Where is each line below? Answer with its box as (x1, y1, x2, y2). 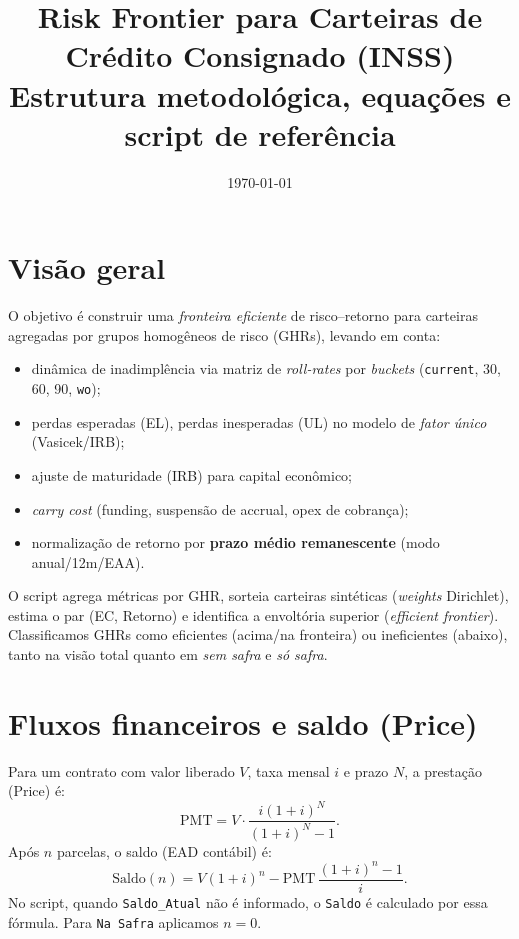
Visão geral (8, 247, 166, 288)
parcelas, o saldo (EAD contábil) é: (56, 840, 272, 861)
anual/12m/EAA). (31, 551, 145, 572)
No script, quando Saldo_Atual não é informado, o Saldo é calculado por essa (8, 892, 488, 913)
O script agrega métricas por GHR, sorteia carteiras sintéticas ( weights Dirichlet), (8, 585, 509, 606)
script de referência (124, 113, 396, 154)
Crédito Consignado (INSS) (65, 35, 455, 76)
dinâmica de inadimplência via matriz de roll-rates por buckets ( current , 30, (31, 358, 501, 379)
